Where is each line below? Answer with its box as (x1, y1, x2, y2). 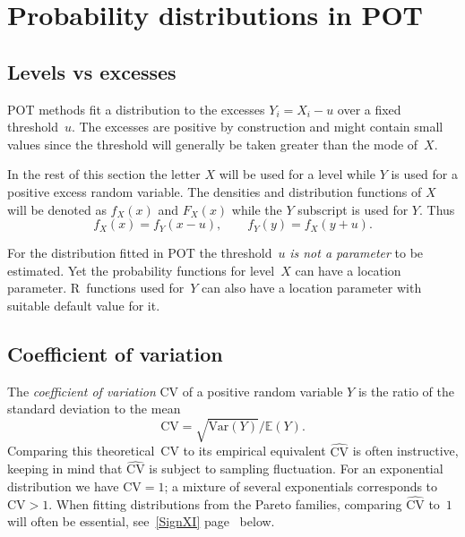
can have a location (295, 260, 401, 279)
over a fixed (337, 99, 401, 118)
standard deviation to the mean (7, 399, 181, 418)
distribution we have (7, 477, 119, 496)
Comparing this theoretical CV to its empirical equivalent (7, 441, 326, 460)
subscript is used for (297, 200, 409, 218)
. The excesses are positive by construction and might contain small (71, 117, 443, 136)
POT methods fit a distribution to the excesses (7, 99, 265, 118)
